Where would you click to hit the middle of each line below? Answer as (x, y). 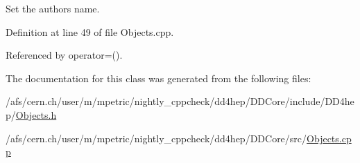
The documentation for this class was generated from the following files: (158, 78)
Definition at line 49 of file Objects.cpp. (90, 31)
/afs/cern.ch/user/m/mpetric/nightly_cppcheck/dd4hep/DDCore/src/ (156, 138)
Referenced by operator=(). (64, 55)
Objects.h (36, 114)
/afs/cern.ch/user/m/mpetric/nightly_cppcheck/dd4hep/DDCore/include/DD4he (180, 101)
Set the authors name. (53, 8)
